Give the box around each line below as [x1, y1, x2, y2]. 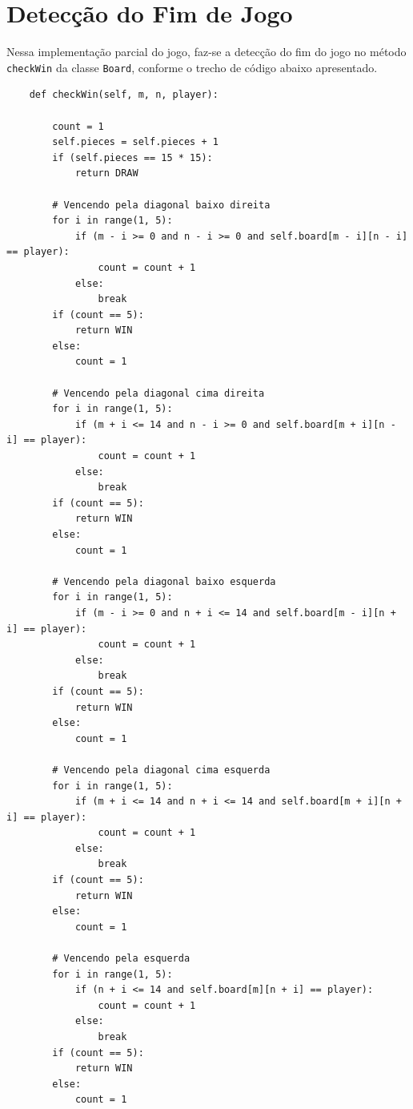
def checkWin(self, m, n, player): [29, 89, 219, 101]
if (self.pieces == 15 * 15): [52, 151, 213, 163]
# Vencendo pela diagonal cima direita [52, 387, 265, 399]
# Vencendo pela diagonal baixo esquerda [52, 575, 276, 587]
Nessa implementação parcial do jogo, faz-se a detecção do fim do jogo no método [6, 43, 407, 60]
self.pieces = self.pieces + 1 [52, 136, 219, 148]
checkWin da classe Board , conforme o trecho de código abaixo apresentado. [6, 58, 378, 75]
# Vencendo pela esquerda [52, 953, 190, 965]
